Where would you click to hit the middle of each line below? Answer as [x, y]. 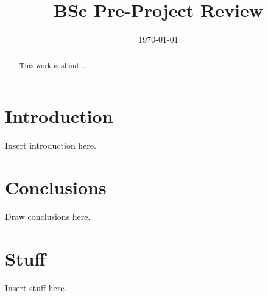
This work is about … [53, 65]
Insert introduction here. [51, 145]
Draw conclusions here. [48, 216]
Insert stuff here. [36, 287]
